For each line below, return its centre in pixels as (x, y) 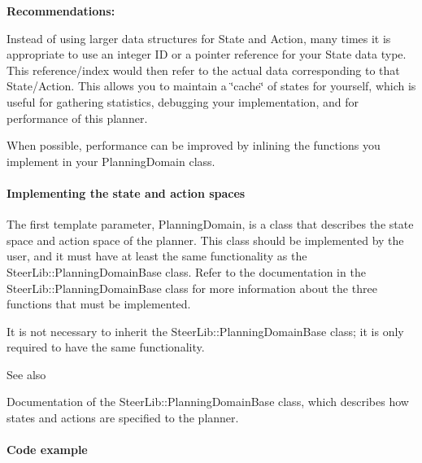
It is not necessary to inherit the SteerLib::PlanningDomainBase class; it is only (205, 331)
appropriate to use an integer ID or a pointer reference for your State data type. (207, 54)
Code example (47, 450)
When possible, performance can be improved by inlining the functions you (194, 145)
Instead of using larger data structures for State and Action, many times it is (199, 38)
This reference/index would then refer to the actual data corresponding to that (203, 70)
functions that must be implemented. (99, 304)
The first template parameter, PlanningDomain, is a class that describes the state (210, 224)
